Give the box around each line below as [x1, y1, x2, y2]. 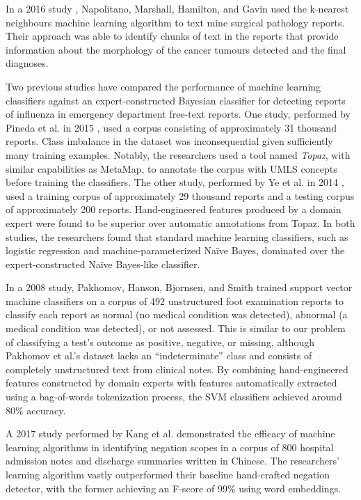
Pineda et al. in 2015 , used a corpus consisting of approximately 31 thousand [6, 120, 337, 134]
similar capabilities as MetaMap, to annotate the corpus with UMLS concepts [6, 161, 337, 175]
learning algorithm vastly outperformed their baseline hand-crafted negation [6, 467, 330, 481]
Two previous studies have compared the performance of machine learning [6, 79, 321, 93]
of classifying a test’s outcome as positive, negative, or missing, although [6, 334, 314, 349]
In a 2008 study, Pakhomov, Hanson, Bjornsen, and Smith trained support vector [6, 280, 353, 295]
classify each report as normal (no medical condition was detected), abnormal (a [6, 307, 348, 322]
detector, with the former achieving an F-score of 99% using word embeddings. [6, 481, 342, 495]
